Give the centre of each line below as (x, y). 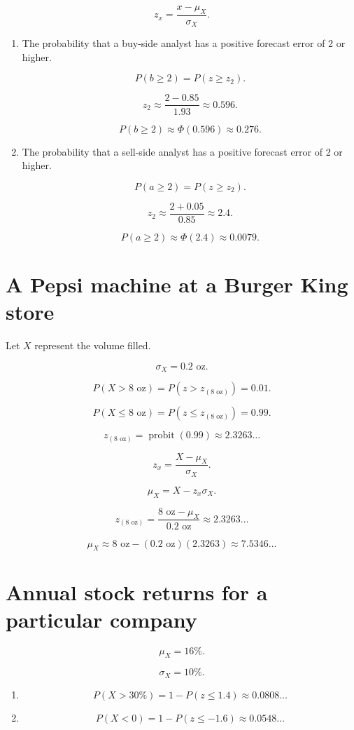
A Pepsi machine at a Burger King (177, 284)
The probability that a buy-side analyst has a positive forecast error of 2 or (184, 43)
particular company (101, 619)
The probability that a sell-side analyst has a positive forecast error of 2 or (182, 151)
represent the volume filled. (93, 345)
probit (162, 436)
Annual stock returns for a (137, 592)
